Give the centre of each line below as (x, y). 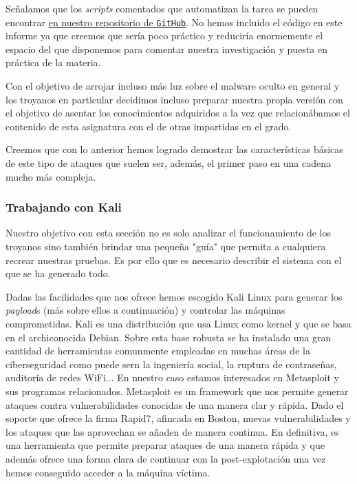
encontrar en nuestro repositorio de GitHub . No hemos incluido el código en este (174, 22)
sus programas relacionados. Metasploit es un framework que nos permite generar (177, 391)
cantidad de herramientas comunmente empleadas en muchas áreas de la (158, 351)
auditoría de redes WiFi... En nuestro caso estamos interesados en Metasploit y (172, 377)
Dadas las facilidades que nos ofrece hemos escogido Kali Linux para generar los (174, 296)
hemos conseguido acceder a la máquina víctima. (108, 472)
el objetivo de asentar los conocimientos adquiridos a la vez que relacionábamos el (178, 113)
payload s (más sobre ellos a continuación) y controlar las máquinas (145, 310)
